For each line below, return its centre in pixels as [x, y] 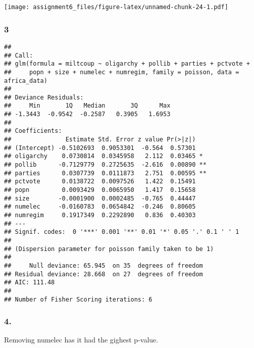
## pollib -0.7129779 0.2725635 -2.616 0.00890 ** [105, 165]
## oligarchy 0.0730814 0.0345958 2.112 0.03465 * [104, 156]
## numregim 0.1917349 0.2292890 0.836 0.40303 [100, 215]
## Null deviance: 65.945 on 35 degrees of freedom [104, 265]
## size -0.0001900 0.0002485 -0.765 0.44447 [100, 198]
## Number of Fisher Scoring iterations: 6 [78, 299]
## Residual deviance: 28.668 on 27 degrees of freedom [104, 274]
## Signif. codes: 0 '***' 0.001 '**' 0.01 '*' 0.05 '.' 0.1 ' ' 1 [122, 232]
